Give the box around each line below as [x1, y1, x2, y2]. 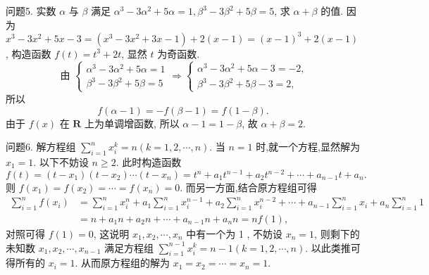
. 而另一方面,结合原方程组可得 [180, 180, 317, 195]
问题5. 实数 [6, 4, 56, 18]
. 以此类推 [305, 240, 351, 255]
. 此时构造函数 [116, 154, 182, 169]
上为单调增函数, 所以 [85, 115, 180, 130]
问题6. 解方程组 [6, 139, 76, 154]
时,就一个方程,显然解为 [256, 139, 361, 154]
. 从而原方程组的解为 [75, 255, 170, 270]
